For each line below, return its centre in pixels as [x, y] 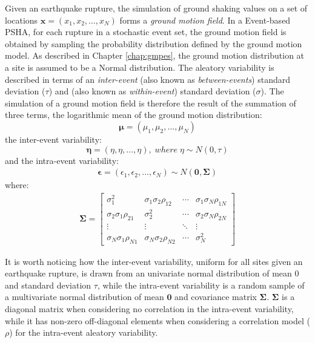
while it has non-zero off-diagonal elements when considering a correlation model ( [157, 320]
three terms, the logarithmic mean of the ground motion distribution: [134, 115]
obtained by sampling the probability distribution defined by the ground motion [154, 43]
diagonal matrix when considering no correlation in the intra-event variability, [149, 308]
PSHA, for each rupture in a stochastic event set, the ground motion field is [146, 32]
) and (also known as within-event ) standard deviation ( [152, 91]
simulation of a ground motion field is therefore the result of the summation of [151, 103]
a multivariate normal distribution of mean [85, 297]
